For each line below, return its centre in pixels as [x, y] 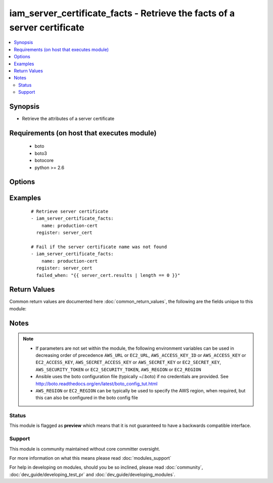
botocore [44, 160]
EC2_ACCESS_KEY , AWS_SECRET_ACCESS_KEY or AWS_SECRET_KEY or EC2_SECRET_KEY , [128, 363]
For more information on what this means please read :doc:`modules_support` [90, 458]
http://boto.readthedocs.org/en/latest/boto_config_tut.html [97, 384]
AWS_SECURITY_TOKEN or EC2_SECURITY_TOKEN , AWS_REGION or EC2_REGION [119, 369]
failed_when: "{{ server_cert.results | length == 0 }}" [108, 275]
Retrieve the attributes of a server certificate [68, 118]
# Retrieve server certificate [70, 211]
